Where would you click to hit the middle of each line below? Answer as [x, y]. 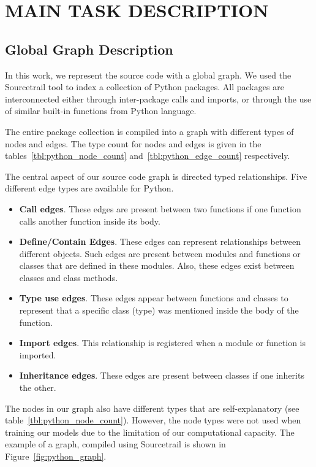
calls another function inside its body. [90, 221]
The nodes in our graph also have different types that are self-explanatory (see [152, 408]
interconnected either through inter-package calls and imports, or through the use [158, 98]
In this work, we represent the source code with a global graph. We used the [148, 75]
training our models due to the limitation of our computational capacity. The [150, 432]
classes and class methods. [69, 277]
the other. [38, 388]
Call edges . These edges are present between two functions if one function [160, 208]
